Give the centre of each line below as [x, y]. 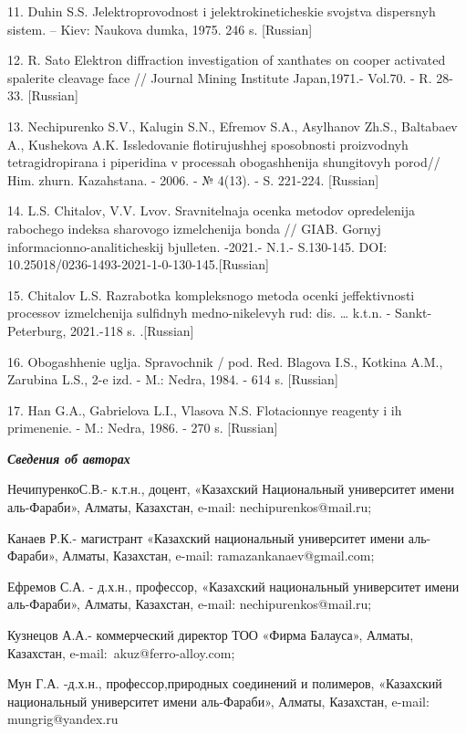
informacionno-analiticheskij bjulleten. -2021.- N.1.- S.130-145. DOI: [197, 246]
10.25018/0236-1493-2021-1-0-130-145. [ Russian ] [138, 264]
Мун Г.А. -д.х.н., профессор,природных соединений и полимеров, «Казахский [225, 683]
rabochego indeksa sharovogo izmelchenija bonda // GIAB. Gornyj [194, 228]
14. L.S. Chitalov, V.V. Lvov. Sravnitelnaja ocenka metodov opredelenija [211, 210]
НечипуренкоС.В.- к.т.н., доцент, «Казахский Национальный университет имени [231, 489]
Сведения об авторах [69, 458]
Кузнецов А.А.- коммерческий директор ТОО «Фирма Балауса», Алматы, [211, 635]
